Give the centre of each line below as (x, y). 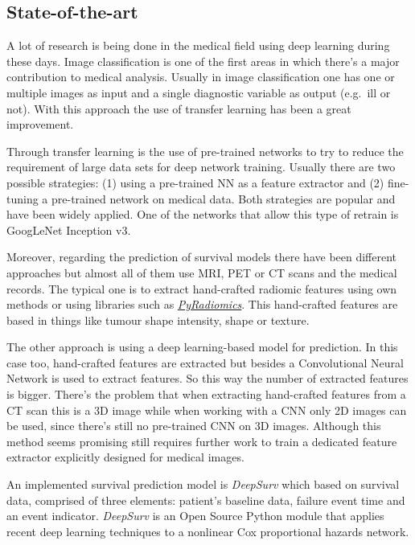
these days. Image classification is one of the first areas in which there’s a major (203, 61)
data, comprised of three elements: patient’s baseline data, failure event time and (206, 500)
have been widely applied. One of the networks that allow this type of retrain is (203, 214)
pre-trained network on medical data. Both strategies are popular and (224, 198)
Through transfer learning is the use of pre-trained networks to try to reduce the (205, 151)
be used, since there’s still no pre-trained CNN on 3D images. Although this (194, 426)
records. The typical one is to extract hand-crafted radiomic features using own (202, 288)
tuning (23, 198)
